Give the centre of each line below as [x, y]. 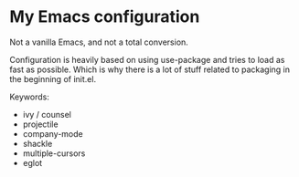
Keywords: [30, 97]
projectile [40, 124]
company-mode [53, 133]
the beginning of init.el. [53, 78]
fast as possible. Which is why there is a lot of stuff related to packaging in [150, 69]
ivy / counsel [47, 114]
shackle [37, 143]
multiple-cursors [54, 153]
